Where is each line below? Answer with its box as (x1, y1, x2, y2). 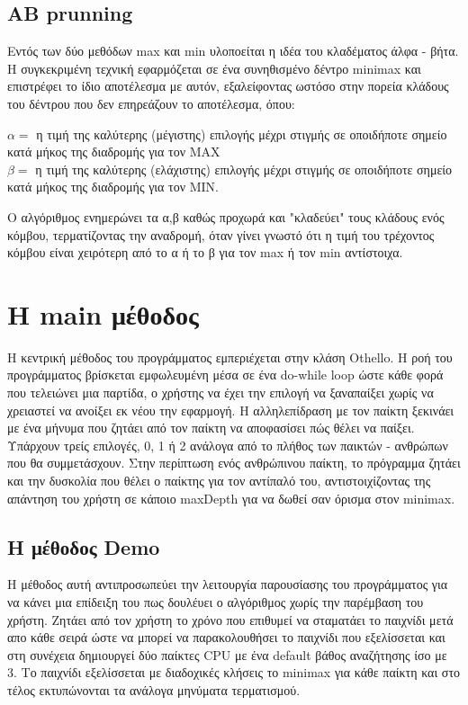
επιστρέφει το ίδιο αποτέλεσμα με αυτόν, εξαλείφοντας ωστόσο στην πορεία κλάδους (7, 76, 449, 95)
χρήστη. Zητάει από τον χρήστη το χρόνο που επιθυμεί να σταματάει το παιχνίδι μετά (7, 610, 454, 629)
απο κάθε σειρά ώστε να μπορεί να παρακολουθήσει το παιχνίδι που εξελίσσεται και (7, 628, 445, 647)
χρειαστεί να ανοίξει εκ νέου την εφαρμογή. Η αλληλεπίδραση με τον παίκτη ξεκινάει (7, 400, 454, 419)
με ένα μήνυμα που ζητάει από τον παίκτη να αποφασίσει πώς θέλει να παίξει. (7, 418, 415, 437)
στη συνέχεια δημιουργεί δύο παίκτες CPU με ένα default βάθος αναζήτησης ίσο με (7, 645, 447, 664)
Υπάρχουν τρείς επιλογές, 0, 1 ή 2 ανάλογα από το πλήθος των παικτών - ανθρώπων (7, 435, 448, 454)
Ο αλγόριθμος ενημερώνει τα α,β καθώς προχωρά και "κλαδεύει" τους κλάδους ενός (7, 207, 445, 226)
